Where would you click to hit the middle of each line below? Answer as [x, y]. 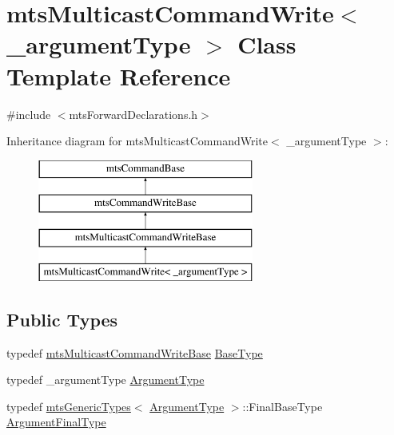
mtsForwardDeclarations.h [133, 114]
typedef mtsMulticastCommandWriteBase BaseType [135, 352]
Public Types [62, 319]
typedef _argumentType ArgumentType [105, 380]
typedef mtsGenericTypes [69, 406]
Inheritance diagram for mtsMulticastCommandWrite [137, 141]
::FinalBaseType [283, 406]
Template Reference [119, 75]
